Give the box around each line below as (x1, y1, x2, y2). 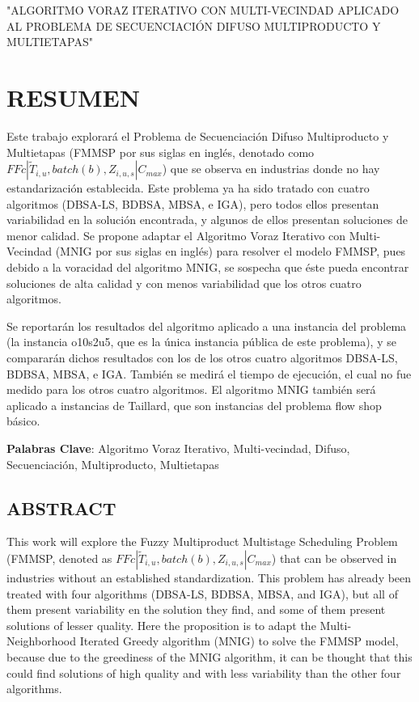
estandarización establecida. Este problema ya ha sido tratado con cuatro (6, 180, 370, 197)
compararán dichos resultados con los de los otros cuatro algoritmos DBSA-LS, (6, 349, 398, 366)
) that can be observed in (271, 549, 397, 566)
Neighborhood (6, 632, 77, 649)
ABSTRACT (6, 495, 116, 520)
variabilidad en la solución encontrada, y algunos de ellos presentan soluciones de (6, 211, 408, 228)
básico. (6, 412, 40, 429)
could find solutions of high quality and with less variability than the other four (6, 664, 401, 681)
